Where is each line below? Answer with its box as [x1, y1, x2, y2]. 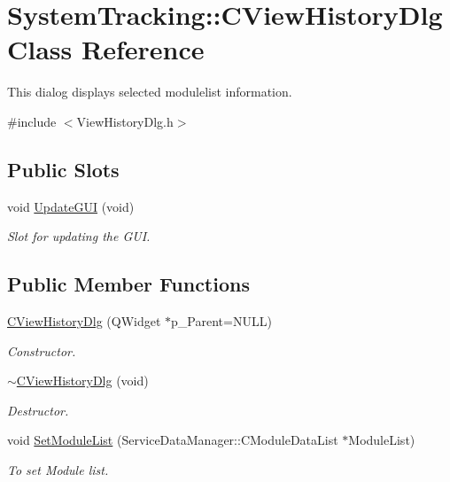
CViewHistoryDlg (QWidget [7, 312, 161, 330]
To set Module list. [7, 461, 109, 479]
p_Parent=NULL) [171, 312, 272, 330]
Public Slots [7, 155, 120, 183]
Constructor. [7, 341, 76, 360]
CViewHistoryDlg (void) [16, 371, 149, 390]
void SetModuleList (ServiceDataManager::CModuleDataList [7, 431, 338, 449]
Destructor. [7, 400, 69, 419]
